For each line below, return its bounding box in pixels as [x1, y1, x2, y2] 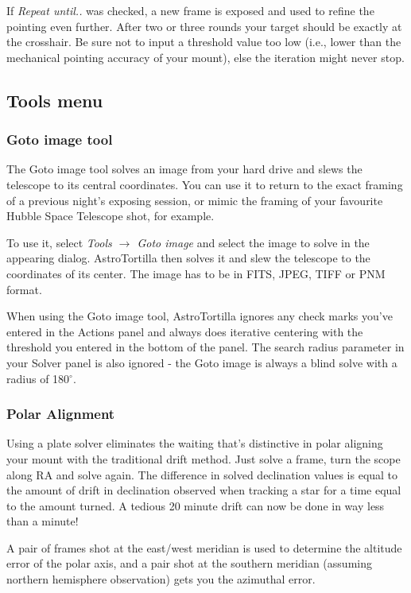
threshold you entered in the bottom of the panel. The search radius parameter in [6, 339, 405, 355]
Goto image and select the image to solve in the [137, 234, 370, 250]
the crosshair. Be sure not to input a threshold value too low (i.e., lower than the [6, 33, 401, 50]
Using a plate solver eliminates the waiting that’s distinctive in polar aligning [6, 435, 383, 452]
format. [6, 281, 42, 297]
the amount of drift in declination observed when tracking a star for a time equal [6, 482, 401, 498]
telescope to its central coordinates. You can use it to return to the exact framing [6, 176, 403, 192]
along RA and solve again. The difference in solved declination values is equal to [6, 466, 398, 483]
